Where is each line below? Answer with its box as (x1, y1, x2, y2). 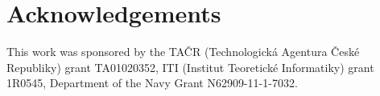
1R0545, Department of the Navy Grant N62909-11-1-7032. (6, 74, 298, 91)
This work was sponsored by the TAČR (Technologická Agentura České (6, 43, 360, 60)
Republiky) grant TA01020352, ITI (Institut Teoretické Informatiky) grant (6, 58, 374, 75)
